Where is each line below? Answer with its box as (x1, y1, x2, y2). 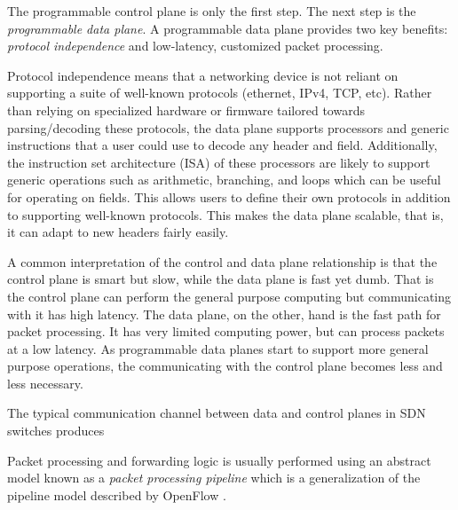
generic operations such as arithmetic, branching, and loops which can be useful (7, 170, 441, 189)
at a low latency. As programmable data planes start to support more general (7, 339, 429, 357)
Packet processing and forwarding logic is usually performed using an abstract (7, 451, 431, 469)
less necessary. (7, 373, 83, 392)
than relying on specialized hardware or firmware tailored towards (7, 100, 365, 119)
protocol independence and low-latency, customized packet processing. (7, 36, 383, 55)
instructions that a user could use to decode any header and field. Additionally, (7, 136, 438, 154)
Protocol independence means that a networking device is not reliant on (7, 66, 399, 84)
